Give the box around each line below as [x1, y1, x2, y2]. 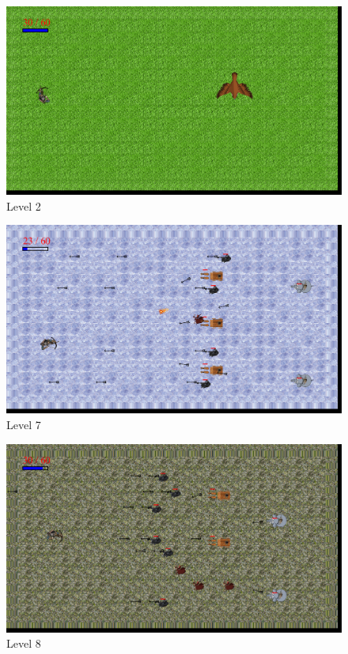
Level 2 [6, 197, 41, 214]
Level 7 [6, 416, 41, 432]
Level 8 [6, 635, 41, 652]
